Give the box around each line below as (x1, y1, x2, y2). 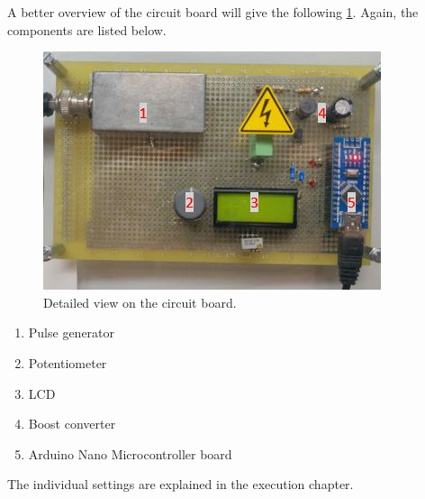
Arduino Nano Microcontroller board (28, 444, 232, 463)
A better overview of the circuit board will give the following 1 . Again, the (7, 3, 419, 21)
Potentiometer (28, 353, 107, 372)
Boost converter (28, 414, 116, 433)
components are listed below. (7, 20, 167, 39)
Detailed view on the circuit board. (43, 292, 237, 311)
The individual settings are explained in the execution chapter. (7, 475, 354, 494)
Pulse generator (28, 323, 115, 342)
